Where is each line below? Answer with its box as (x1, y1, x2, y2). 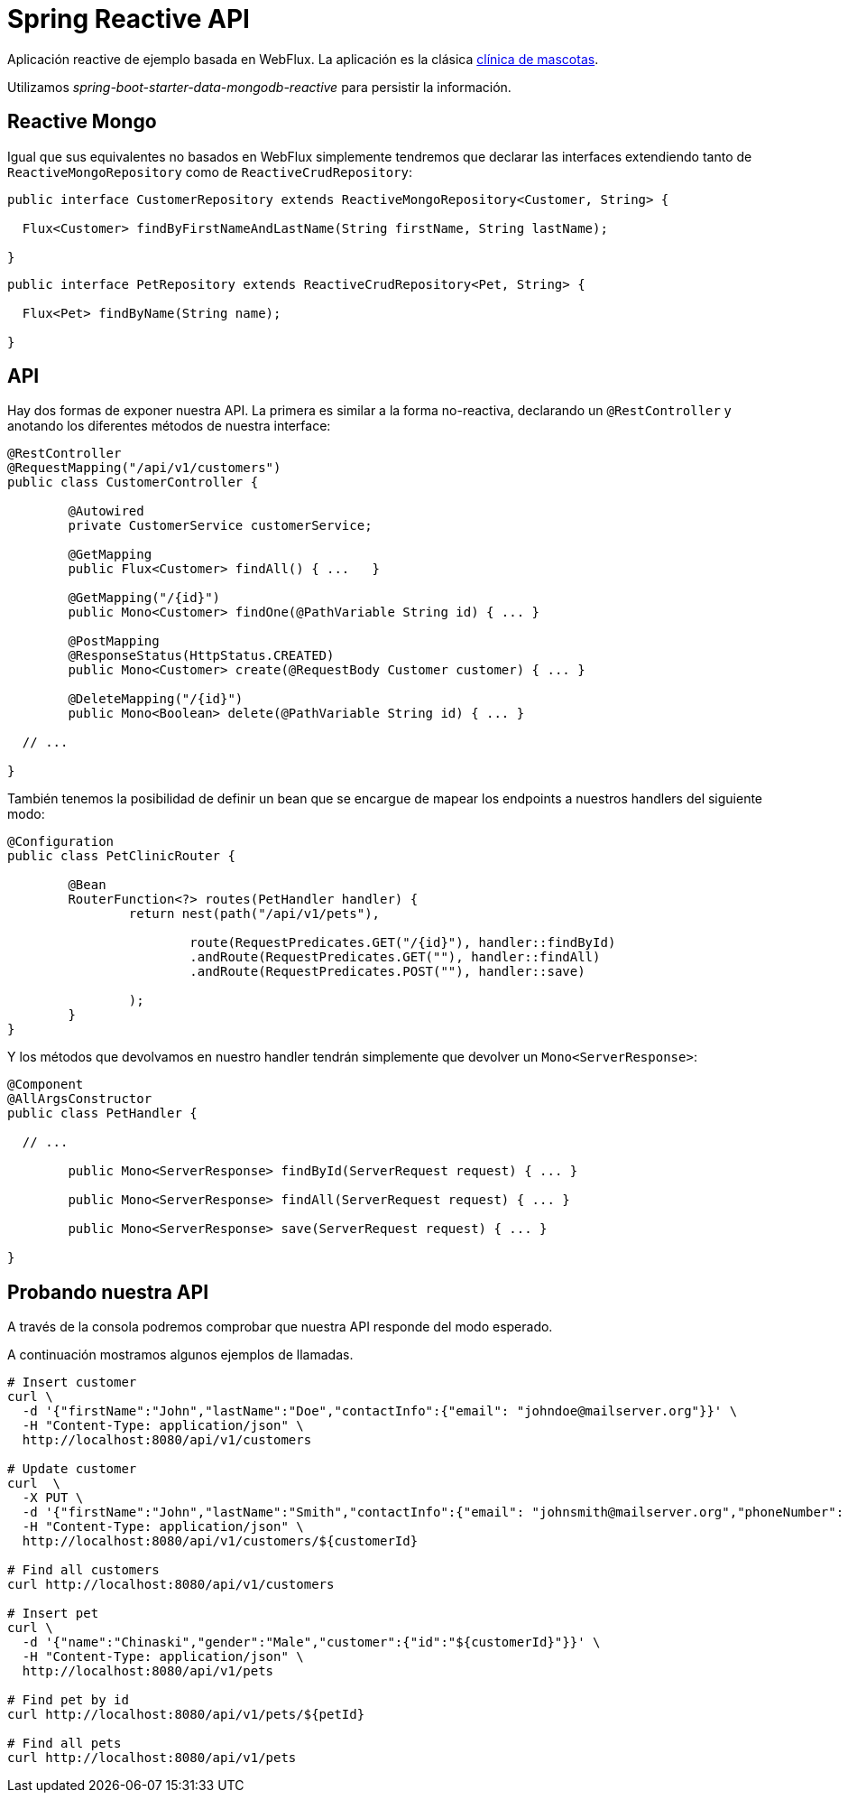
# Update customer (7, 1461, 137, 1477)
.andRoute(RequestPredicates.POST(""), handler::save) (189, 964, 585, 979)
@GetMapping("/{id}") (68, 590, 221, 606)
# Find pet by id (7, 1693, 129, 1708)
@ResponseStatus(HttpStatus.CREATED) (68, 648, 335, 663)
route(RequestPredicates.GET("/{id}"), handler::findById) (189, 935, 616, 951)
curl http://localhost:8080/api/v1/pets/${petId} (7, 1707, 365, 1722)
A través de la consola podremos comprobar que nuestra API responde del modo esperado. (7, 1319, 553, 1335)
